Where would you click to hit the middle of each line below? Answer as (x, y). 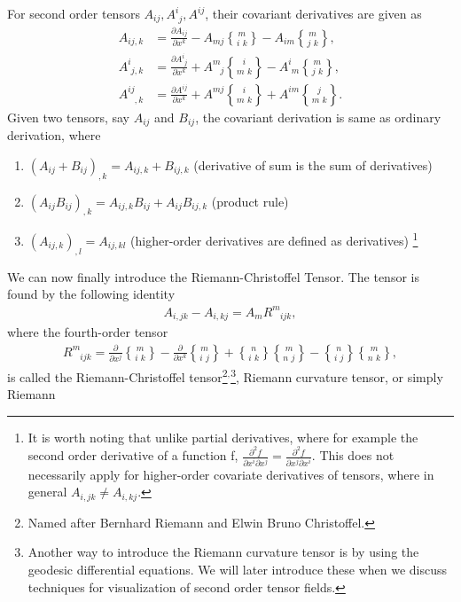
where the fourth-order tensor (88, 332)
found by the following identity (91, 294)
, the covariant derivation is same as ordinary (318, 117)
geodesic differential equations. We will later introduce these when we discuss (238, 570)
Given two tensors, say (69, 117)
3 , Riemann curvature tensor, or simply (337, 375)
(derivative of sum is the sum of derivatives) (313, 164)
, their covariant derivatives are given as (313, 13)
